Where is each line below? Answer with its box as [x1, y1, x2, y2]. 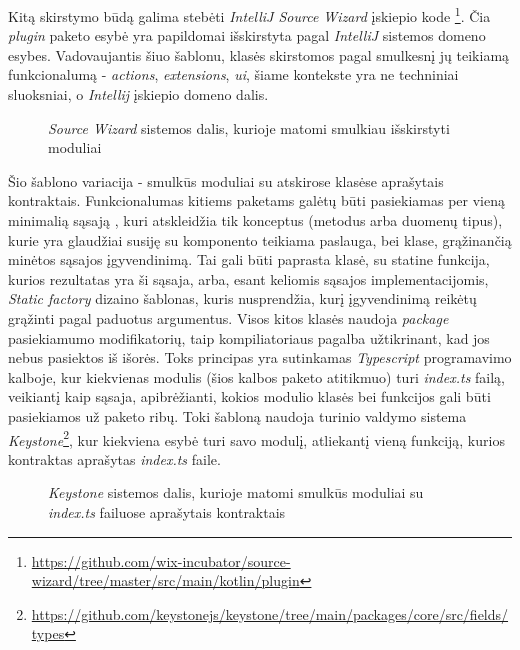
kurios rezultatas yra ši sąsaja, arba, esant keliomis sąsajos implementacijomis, [8, 268, 489, 289]
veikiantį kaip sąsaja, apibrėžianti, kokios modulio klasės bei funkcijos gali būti [8, 386, 491, 407]
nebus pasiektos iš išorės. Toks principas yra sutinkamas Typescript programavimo [8, 347, 512, 368]
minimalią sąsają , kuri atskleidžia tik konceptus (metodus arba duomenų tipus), [8, 210, 503, 230]
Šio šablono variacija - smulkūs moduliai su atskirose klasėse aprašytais [8, 170, 444, 191]
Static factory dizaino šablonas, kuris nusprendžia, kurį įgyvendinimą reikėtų [8, 288, 477, 309]
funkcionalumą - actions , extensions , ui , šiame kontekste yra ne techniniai [8, 64, 459, 85]
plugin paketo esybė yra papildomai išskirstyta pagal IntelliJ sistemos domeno [8, 25, 486, 46]
